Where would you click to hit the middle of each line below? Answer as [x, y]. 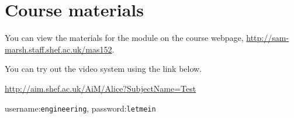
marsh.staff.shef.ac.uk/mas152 [58, 49]
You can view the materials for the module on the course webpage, [124, 38]
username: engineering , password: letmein [80, 108]
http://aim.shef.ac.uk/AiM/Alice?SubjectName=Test [101, 88]
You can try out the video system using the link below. [103, 69]
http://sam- [268, 38]
